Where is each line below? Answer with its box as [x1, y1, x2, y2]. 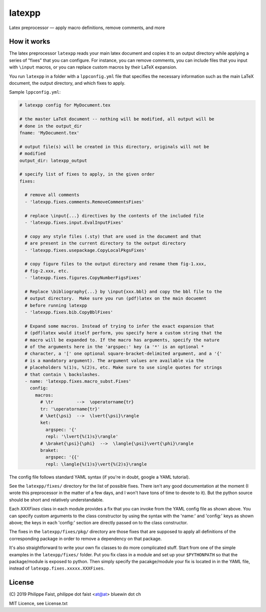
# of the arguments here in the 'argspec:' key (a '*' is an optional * [25, 344, 204, 350]
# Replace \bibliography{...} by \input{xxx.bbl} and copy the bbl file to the [25, 288, 223, 294]
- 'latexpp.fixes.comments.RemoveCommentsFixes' [25, 199, 145, 205]
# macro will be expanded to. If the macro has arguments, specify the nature [25, 337, 220, 343]
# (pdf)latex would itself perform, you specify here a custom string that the [25, 330, 223, 336]
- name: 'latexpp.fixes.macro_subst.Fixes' [25, 379, 132, 384]
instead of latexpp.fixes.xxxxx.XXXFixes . [9, 565, 105, 572]
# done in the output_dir [19, 123, 82, 129]
